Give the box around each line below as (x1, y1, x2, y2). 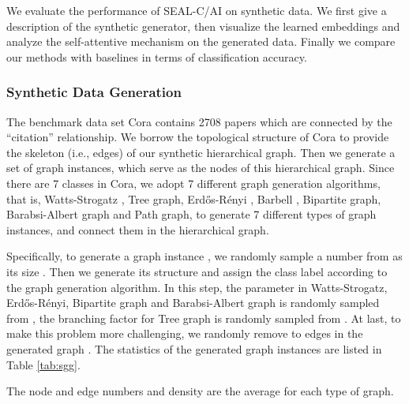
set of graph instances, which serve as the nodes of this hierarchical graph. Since (6, 159, 395, 176)
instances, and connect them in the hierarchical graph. (6, 221, 269, 238)
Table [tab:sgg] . (6, 356, 81, 372)
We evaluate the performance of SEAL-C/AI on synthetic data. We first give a (6, 2, 387, 18)
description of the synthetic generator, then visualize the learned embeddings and (6, 17, 400, 34)
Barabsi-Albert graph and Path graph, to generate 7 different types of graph (6, 206, 377, 223)
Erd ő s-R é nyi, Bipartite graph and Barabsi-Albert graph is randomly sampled (6, 294, 380, 311)
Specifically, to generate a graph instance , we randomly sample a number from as (6, 248, 403, 264)
